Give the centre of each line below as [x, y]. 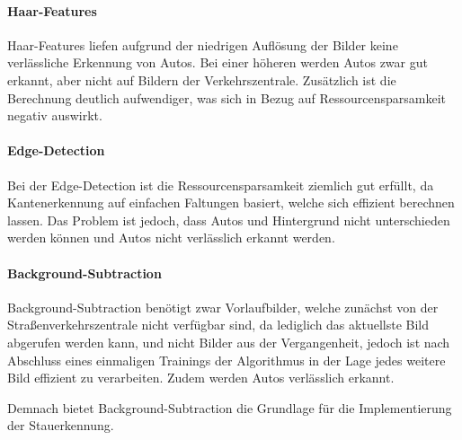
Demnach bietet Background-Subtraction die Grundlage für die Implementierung [230, 407]
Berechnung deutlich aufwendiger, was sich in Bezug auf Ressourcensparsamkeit [227, 97]
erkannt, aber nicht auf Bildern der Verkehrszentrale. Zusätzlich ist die [202, 79]
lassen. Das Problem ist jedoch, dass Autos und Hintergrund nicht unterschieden [229, 220]
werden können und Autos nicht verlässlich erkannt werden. [171, 238]
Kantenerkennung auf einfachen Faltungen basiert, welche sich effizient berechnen [231, 202]
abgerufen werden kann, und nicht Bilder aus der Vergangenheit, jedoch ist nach [229, 342]
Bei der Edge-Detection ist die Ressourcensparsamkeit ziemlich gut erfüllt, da [221, 185]
